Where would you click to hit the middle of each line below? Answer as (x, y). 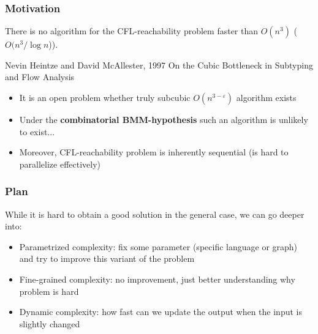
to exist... (37, 131)
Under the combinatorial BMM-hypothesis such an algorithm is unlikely (164, 119)
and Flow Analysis (40, 77)
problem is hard (49, 291)
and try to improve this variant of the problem (107, 258)
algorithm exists (266, 97)
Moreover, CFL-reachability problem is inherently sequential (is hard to (154, 152)
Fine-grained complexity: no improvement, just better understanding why (157, 279)
